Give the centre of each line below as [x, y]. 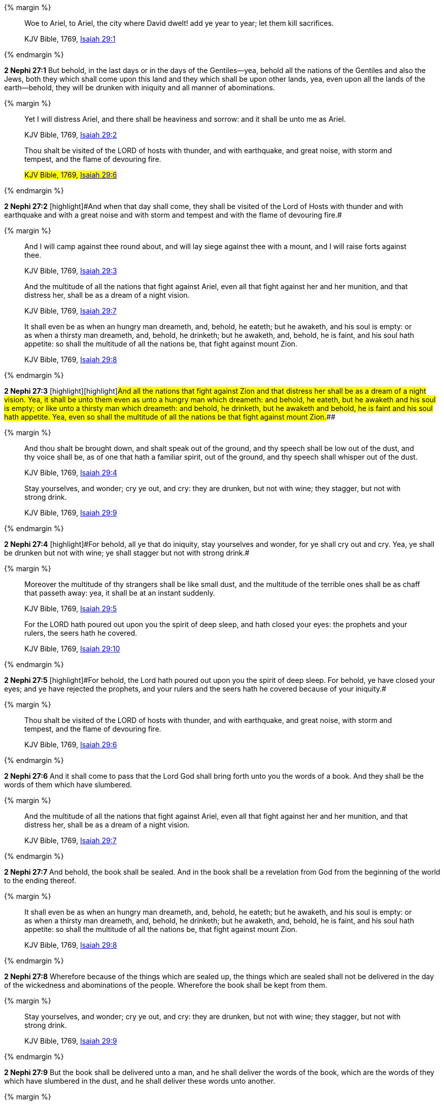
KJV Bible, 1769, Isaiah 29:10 [72, 649]
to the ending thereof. [40, 880]
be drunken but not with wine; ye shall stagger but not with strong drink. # [127, 553]
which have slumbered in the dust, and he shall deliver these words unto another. [140, 1081]
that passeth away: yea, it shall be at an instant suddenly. [120, 593]
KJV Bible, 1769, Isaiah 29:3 [71, 271]
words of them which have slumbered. [68, 785]
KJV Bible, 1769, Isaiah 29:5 [71, 609]
